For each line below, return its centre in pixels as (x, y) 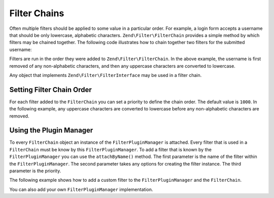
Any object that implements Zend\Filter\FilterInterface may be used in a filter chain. (106, 75)
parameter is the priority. (35, 171)
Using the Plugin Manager (51, 130)
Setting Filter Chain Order (51, 89)
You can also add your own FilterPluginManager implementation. (81, 189)
